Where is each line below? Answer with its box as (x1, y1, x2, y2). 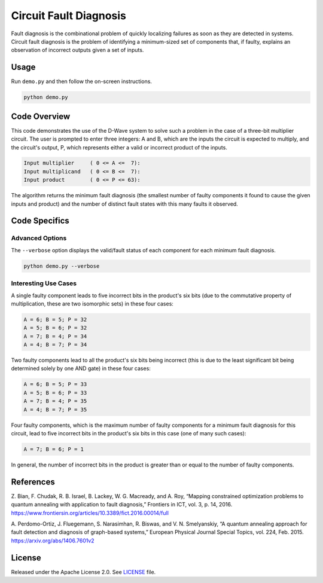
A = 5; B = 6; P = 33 (23, 389, 87, 396)
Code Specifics (11, 216, 70, 226)
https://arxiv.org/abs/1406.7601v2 (11, 537, 95, 544)
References (11, 477, 55, 487)
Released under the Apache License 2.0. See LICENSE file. (11, 568, 156, 575)
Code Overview (11, 111, 71, 121)
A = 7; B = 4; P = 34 (23, 332, 87, 340)
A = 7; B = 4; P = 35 (23, 398, 87, 405)
